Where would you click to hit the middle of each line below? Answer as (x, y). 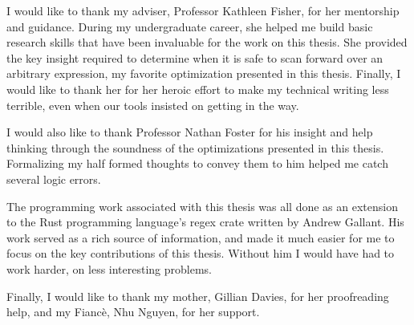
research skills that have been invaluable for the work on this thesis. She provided (207, 42)
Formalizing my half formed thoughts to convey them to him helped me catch (197, 163)
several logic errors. (54, 179)
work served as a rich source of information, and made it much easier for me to (201, 237)
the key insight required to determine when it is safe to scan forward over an (195, 57)
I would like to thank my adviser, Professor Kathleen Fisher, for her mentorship (203, 10)
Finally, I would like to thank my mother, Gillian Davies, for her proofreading (198, 296)
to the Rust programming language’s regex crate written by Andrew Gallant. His (205, 222)
